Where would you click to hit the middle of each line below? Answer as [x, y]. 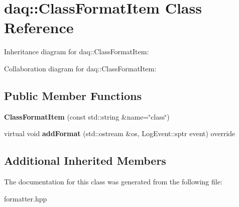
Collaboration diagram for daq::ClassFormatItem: [80, 68]
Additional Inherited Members [85, 161]
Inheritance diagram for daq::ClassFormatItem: [77, 51]
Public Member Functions [73, 95]
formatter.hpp [26, 198]
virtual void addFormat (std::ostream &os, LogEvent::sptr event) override [120, 133]
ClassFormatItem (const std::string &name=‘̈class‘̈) [87, 116]
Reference [39, 27]
